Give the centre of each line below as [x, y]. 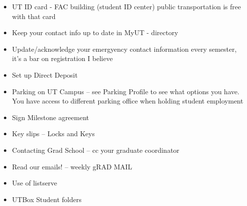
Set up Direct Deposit [45, 74]
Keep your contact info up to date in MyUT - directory [95, 32]
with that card [34, 16]
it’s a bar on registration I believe [62, 58]
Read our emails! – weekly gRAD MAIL [72, 166]
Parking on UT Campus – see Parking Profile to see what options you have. [126, 91]
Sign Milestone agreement [51, 117]
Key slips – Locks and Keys [53, 134]
